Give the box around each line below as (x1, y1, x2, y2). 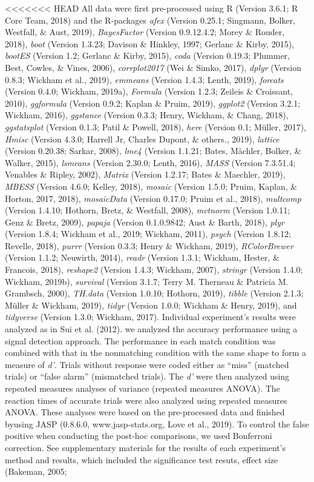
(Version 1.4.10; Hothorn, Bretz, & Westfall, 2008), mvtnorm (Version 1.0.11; (5, 204, 290, 216)
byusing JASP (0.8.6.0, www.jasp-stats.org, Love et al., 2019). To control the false (5, 417, 309, 430)
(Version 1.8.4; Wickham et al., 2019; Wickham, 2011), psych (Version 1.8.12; (5, 227, 291, 240)
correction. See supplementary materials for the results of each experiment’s (5, 441, 286, 454)
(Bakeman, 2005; (5, 465, 67, 478)
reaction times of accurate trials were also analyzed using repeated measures (5, 393, 287, 406)
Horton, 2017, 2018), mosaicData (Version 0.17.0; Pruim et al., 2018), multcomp (5, 192, 301, 204)
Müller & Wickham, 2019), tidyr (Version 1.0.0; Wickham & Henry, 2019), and (5, 298, 297, 311)
